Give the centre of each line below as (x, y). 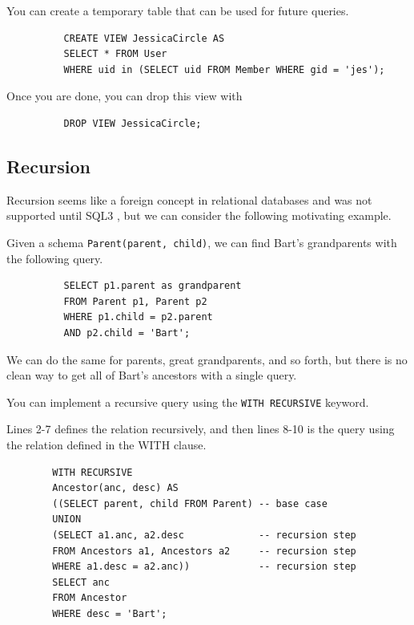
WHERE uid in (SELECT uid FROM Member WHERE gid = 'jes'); (224, 69)
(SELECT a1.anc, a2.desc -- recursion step (204, 535)
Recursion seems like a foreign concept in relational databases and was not (189, 199)
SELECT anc (81, 582)
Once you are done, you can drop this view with (125, 96)
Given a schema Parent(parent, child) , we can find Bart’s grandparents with (202, 242)
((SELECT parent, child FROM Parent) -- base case (190, 503)
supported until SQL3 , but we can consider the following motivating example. (199, 215)
